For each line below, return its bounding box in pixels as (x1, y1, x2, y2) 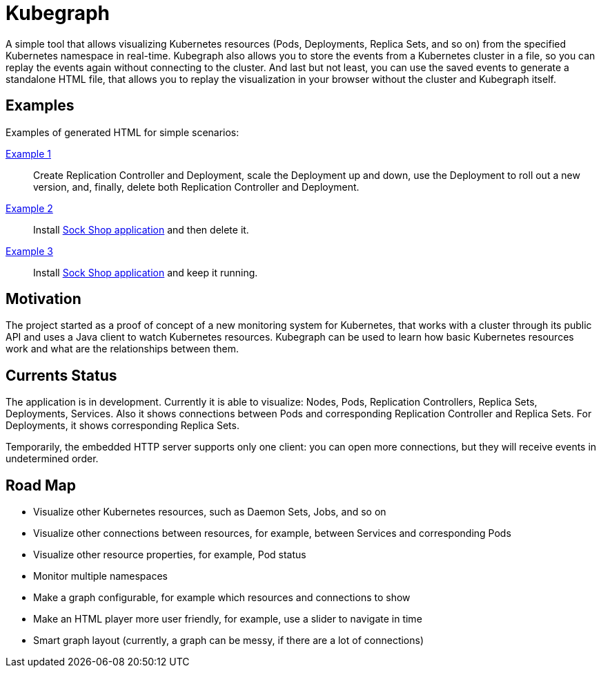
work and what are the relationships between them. (6, 343, 239, 355)
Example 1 (6, 147, 51, 160)
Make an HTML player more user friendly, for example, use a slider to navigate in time (33, 613, 422, 625)
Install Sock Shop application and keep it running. (33, 266, 258, 278)
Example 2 (6, 202, 53, 214)
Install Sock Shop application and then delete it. (33, 223, 249, 236)
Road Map (6, 476, 77, 494)
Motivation (6, 290, 81, 308)
